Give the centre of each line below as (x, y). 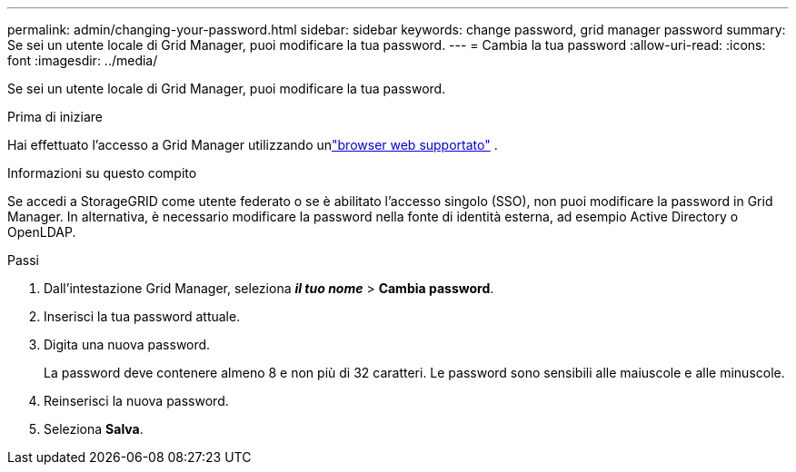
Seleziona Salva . (94, 429)
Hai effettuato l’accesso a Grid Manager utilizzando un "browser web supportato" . (253, 145)
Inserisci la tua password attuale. (142, 316)
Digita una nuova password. (127, 344)
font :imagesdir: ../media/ (83, 60)
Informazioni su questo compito (102, 173)
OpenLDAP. (42, 232)
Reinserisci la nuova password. (136, 401)
